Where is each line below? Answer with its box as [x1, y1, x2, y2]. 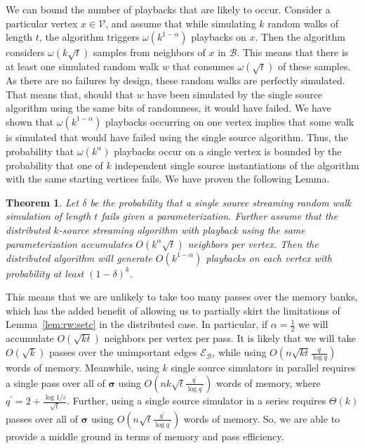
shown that [6, 114, 54, 129]
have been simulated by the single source [147, 86, 323, 101]
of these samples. [278, 59, 351, 74]
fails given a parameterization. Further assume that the [101, 209, 338, 223]
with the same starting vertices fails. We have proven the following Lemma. [6, 171, 330, 186]
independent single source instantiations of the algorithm [114, 157, 359, 172]
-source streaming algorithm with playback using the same [58, 222, 305, 237]
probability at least [6, 265, 84, 280]
